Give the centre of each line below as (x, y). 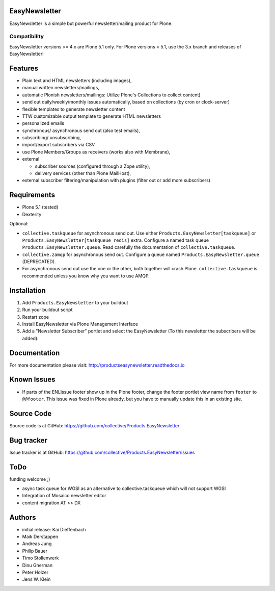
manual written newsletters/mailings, (61, 88)
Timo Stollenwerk (40, 558)
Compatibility (27, 37)
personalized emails (43, 123)
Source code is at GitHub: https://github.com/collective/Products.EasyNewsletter (94, 425)
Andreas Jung (37, 544)
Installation (28, 290)
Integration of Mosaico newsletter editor (64, 496)
